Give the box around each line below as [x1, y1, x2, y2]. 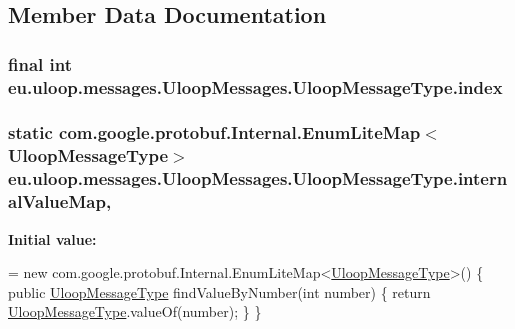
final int [8, 51, 72, 76]
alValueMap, [8, 189, 112, 214]
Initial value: [8, 228, 97, 249]
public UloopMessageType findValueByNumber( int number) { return [8, 281, 431, 302]
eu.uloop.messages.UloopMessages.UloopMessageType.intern [8, 166, 508, 191]
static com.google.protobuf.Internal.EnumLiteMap [8, 120, 421, 145]
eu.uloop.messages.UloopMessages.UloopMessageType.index [8, 74, 503, 99]
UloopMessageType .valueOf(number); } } [8, 301, 262, 322]
